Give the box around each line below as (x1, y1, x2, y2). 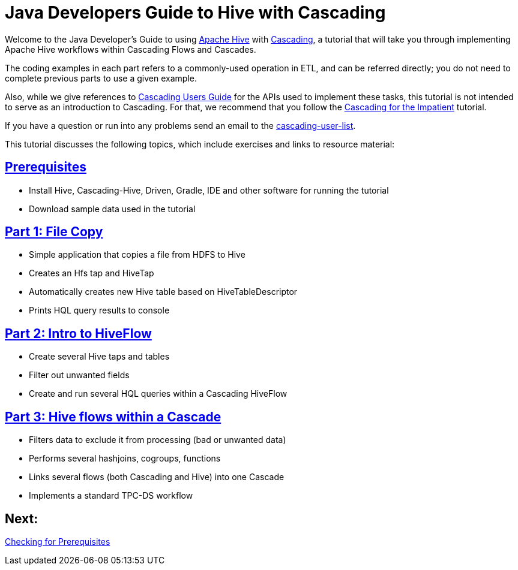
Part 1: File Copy (5, 224, 103, 240)
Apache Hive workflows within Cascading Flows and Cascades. (5, 44, 256, 55)
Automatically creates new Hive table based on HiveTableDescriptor (29, 286, 298, 297)
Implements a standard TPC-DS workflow (29, 490, 193, 501)
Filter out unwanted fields (29, 370, 130, 381)
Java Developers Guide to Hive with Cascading (5, 2, 386, 23)
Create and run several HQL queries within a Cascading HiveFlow (29, 388, 288, 399)
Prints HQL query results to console (29, 305, 170, 316)
